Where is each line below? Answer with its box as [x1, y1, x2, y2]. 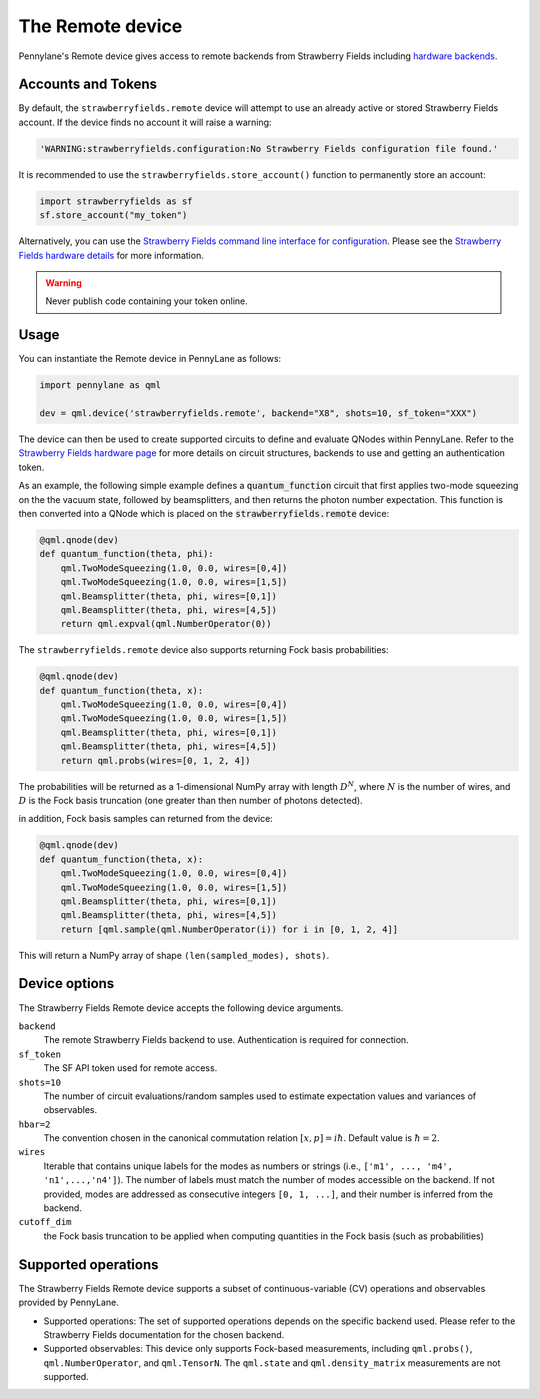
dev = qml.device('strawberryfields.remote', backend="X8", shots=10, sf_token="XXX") [39, 408, 478, 419]
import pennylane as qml [39, 380, 162, 391]
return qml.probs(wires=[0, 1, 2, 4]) [60, 755, 251, 766]
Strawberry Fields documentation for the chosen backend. [43, 1328, 285, 1340]
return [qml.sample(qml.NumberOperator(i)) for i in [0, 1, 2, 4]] [60, 923, 399, 935]
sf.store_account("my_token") [39, 210, 188, 221]
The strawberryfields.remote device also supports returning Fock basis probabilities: [18, 644, 389, 656]
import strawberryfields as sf [39, 195, 194, 207]
